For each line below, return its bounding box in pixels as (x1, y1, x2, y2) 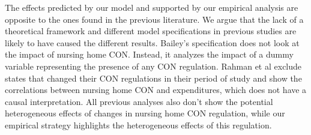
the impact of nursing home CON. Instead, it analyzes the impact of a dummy (5, 48, 294, 61)
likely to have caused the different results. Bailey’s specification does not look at (5, 36, 300, 49)
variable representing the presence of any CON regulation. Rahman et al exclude (5, 59, 302, 72)
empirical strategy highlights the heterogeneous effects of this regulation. (5, 118, 272, 131)
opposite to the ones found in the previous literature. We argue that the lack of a (5, 13, 304, 25)
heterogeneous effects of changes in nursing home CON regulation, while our (5, 107, 285, 119)
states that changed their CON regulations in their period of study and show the (5, 71, 302, 84)
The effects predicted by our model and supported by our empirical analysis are (5, 1, 298, 13)
